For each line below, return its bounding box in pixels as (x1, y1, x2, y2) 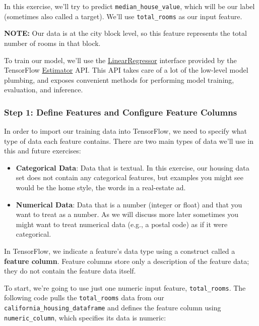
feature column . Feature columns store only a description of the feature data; (4, 255, 249, 266)
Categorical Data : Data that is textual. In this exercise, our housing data (16, 162, 249, 173)
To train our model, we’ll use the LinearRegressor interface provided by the (4, 55, 237, 65)
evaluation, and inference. (4, 84, 83, 95)
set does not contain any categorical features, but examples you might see (16, 172, 243, 183)
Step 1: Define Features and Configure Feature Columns (4, 105, 237, 118)
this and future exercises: (4, 145, 81, 156)
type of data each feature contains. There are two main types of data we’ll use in (4, 135, 253, 146)
